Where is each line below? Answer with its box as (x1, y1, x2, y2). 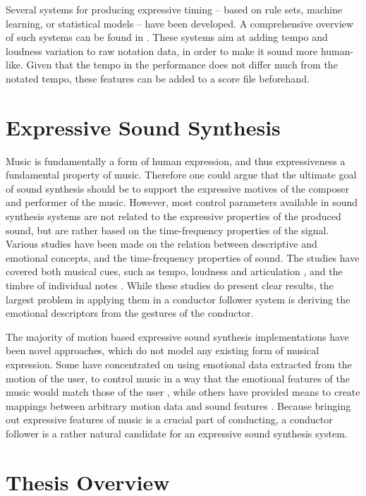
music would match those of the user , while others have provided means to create (6, 385, 360, 399)
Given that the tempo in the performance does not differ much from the (26, 57, 338, 72)
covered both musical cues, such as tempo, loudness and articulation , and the (6, 264, 343, 279)
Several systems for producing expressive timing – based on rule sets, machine (6, 2, 343, 16)
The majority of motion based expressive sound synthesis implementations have (6, 329, 349, 344)
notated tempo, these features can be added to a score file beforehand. (6, 71, 310, 85)
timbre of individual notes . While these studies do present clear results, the (6, 278, 334, 293)
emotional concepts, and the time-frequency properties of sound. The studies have (6, 250, 360, 265)
